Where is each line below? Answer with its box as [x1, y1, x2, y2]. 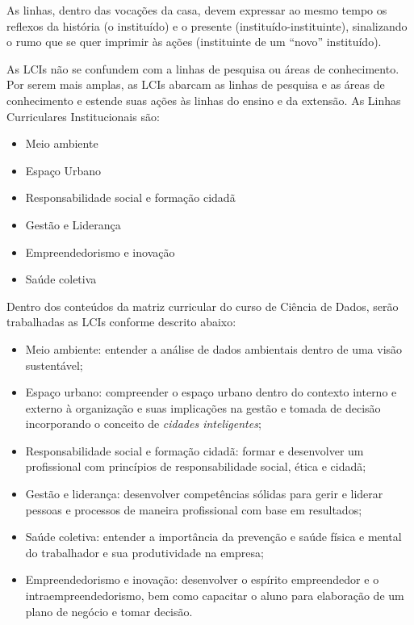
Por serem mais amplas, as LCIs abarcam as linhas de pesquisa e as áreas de [6, 76, 385, 93]
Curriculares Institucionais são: [6, 107, 160, 124]
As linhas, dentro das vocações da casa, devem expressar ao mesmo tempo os [6, 2, 387, 18]
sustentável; [25, 356, 83, 373]
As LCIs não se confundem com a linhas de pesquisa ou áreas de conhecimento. [6, 60, 399, 77]
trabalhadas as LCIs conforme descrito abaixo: [6, 313, 236, 330]
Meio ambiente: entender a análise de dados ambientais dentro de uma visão [25, 340, 403, 357]
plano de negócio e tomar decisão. [25, 602, 193, 619]
